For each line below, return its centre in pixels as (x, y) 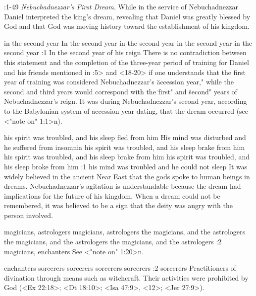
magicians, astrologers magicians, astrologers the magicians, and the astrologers (125, 232)
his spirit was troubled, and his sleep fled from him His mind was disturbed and (125, 137)
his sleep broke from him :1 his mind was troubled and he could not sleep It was (126, 166)
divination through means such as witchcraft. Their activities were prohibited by (126, 277)
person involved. (28, 215)
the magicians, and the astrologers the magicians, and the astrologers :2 (113, 242)
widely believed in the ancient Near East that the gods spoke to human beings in (127, 176)
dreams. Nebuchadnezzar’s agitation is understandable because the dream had (123, 186)
